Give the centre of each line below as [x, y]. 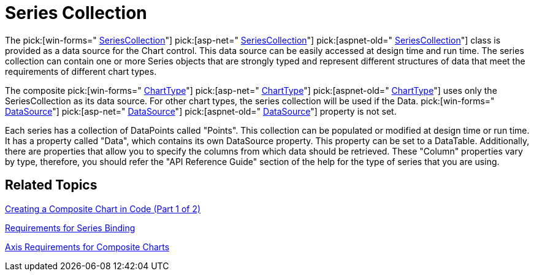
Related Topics [51, 185]
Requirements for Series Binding [70, 228]
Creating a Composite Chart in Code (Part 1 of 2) [103, 209]
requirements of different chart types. [81, 71]
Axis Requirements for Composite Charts [87, 247]
